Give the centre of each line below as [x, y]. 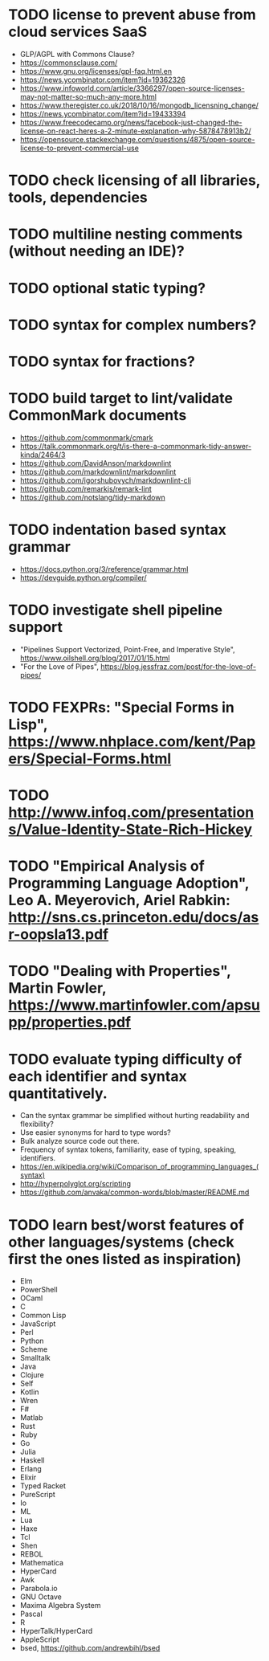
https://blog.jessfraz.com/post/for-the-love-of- [178, 666]
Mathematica [42, 1563]
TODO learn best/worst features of [126, 1224]
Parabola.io [39, 1589]
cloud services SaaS [78, 32]
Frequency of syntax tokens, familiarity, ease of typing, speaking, [128, 1149]
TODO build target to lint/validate [120, 398]
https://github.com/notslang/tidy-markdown [93, 497]
